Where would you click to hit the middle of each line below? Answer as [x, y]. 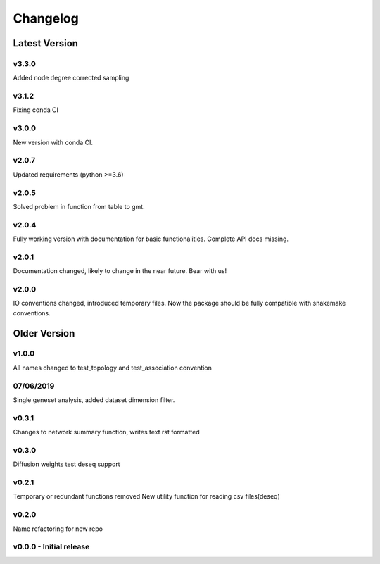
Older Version [44, 333]
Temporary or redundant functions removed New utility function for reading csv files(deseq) [147, 496]
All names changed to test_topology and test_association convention [113, 368]
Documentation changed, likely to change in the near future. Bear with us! [120, 271]
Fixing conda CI [36, 110]
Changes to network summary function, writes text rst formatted [106, 432]
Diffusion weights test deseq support [66, 464]
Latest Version [46, 43]
